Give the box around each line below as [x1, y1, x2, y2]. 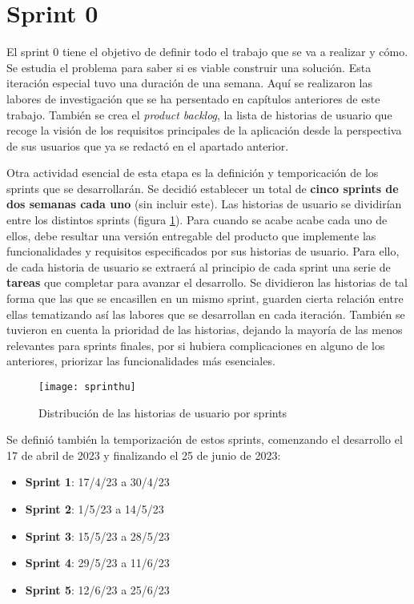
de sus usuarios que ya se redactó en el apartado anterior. [6, 137, 289, 154]
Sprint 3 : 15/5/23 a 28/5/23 [25, 527, 170, 544]
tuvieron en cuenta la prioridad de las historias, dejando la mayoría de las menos [6, 321, 403, 338]
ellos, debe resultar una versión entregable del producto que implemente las [6, 227, 376, 244]
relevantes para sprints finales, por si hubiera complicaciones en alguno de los [6, 336, 385, 353]
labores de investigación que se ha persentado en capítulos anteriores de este [6, 90, 380, 107]
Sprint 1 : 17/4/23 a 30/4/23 [25, 473, 170, 490]
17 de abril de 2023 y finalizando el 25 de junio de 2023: [6, 446, 281, 463]
